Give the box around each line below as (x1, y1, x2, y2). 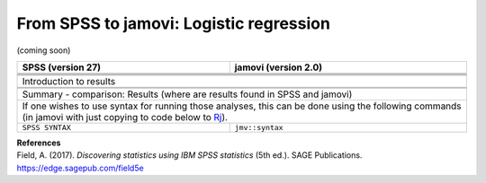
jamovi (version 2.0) (234, 61, 323, 74)
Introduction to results (22, 74, 116, 87)
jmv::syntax (234, 122, 283, 132)
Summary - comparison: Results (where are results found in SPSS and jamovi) (22, 88, 353, 100)
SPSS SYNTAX (22, 122, 71, 132)
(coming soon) (16, 45, 71, 56)
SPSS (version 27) (22, 61, 101, 74)
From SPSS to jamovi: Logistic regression (16, 13, 330, 33)
